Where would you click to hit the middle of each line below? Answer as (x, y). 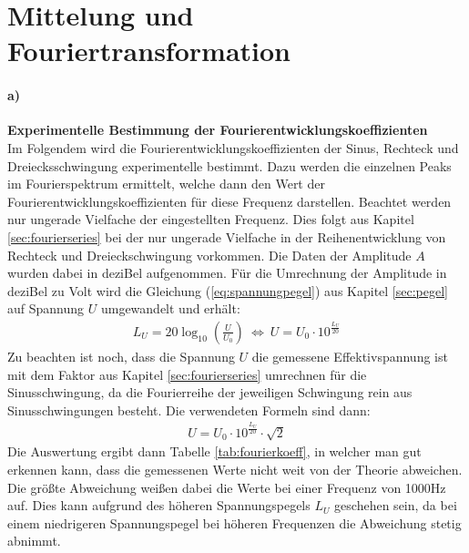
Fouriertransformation (149, 51)
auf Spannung (46, 308)
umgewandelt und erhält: (170, 308)
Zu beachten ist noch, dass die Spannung (121, 356)
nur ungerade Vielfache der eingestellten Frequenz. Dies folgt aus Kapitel (211, 219)
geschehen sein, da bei (396, 505)
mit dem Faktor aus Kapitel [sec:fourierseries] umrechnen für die (187, 374)
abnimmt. (34, 541)
